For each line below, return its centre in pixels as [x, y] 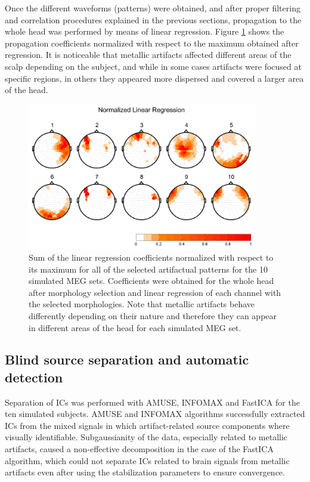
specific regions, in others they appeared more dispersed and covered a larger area [154, 78]
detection [34, 377]
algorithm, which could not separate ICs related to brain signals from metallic [147, 460]
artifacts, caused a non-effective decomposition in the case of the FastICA [139, 449]
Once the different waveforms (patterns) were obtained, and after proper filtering [153, 8]
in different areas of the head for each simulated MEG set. [135, 327]
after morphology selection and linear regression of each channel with [155, 292]
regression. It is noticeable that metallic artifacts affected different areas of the [148, 55]
